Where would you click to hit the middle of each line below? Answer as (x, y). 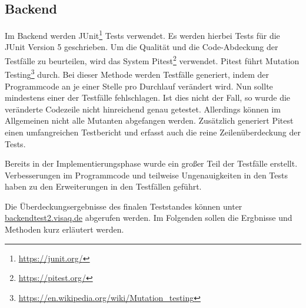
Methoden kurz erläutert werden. (64, 229)
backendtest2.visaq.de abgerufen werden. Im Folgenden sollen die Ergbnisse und (149, 218)
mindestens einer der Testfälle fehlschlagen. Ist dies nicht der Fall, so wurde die (148, 97)
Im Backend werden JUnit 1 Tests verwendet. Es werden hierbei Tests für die (142, 34)
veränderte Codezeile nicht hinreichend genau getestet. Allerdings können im (143, 109)
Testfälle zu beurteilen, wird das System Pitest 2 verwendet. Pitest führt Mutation (152, 60)
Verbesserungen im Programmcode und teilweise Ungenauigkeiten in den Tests (146, 175)
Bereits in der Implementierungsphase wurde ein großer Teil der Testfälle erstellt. (151, 163)
